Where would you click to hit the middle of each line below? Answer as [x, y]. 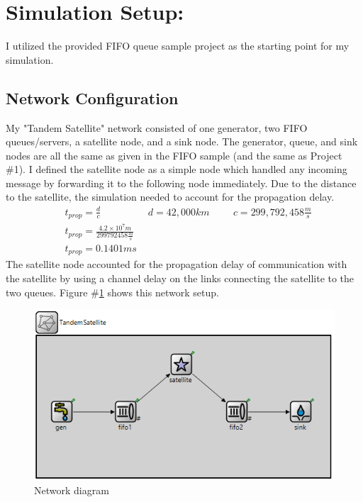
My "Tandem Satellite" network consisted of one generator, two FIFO [157, 127]
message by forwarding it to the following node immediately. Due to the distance [181, 183]
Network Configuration [92, 97]
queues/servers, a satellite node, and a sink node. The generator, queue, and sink [182, 141]
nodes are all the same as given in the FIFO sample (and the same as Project [174, 155]
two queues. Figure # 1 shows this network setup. [112, 292]
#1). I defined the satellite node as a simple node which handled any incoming [177, 169]
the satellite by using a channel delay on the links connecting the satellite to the [180, 278]
